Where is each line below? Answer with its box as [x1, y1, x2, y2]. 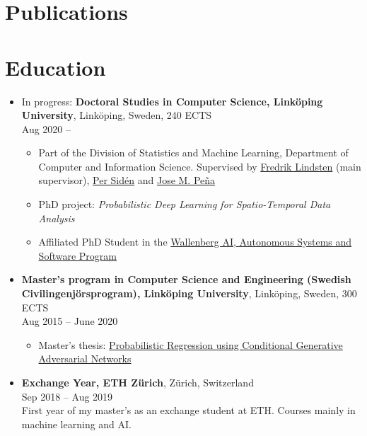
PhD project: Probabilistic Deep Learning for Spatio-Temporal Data [38, 197, 331, 212]
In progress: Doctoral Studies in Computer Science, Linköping [21, 93, 323, 108]
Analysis [38, 210, 75, 225]
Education [5, 52, 106, 81]
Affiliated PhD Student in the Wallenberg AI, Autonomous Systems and [38, 234, 352, 249]
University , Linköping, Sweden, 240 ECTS [21, 108, 212, 122]
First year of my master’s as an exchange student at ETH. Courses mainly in [21, 403, 356, 418]
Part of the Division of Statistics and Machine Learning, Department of [38, 145, 349, 160]
